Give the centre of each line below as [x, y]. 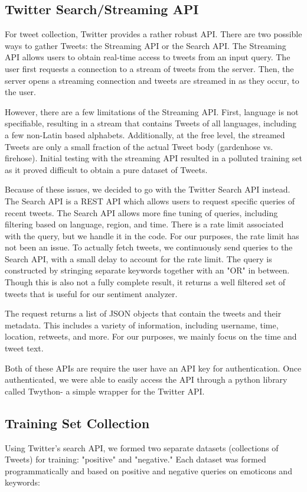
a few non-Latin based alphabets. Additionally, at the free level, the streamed [145, 134]
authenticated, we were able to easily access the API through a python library [146, 379]
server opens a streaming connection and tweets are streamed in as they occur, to [152, 80]
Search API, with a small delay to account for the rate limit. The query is [138, 258]
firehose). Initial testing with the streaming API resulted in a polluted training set [153, 158]
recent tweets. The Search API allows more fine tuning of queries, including [141, 212]
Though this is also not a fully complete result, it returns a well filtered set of [145, 282]
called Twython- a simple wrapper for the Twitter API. [105, 391]
